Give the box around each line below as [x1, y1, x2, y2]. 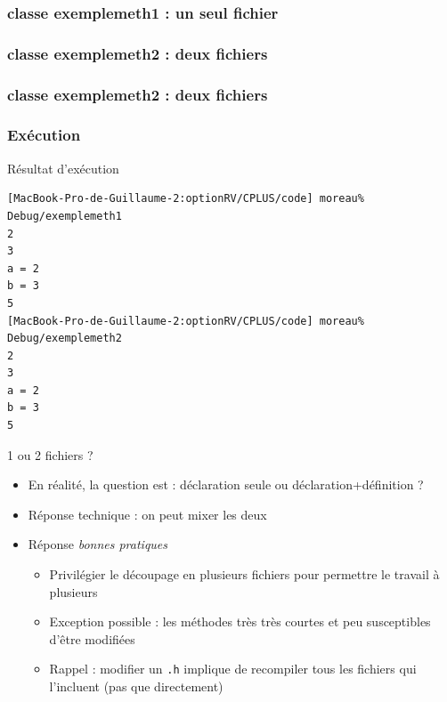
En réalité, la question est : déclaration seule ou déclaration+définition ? [28, 475, 424, 494]
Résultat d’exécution [7, 158, 119, 177]
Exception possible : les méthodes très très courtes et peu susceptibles [49, 612, 431, 631]
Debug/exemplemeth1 [7, 209, 122, 222]
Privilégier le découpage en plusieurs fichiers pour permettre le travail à [49, 565, 440, 584]
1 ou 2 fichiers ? [7, 445, 93, 464]
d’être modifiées [49, 629, 135, 648]
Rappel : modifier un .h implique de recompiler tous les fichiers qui [49, 659, 417, 678]
